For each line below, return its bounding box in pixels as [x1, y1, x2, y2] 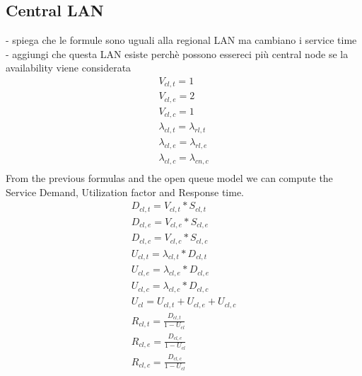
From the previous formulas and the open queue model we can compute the [6, 170, 333, 185]
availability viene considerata [6, 60, 132, 75]
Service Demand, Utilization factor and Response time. [6, 184, 245, 199]
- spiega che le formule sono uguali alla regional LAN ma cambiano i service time [6, 33, 357, 47]
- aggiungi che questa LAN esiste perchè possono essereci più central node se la [6, 46, 349, 61]
